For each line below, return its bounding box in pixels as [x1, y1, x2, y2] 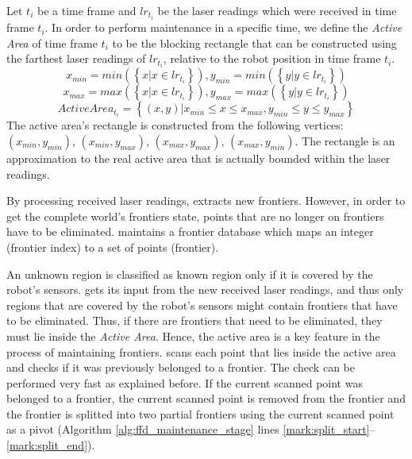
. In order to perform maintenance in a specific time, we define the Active [44, 19, 402, 36]
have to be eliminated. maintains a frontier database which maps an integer [6, 223, 374, 240]
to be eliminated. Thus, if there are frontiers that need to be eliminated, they [6, 312, 383, 329]
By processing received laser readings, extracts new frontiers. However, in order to [6, 192, 406, 209]
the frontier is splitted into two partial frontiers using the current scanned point [6, 405, 395, 422]
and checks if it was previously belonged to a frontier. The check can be [6, 359, 355, 376]
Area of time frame [6, 34, 98, 51]
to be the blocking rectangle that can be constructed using [112, 34, 397, 51]
